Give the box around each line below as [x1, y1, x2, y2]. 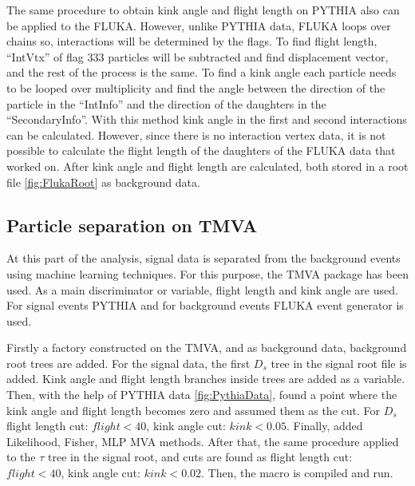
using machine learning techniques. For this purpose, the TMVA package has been [6, 265, 409, 282]
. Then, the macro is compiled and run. [201, 464, 393, 481]
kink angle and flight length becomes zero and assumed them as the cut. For [6, 401, 381, 418]
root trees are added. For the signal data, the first [6, 354, 251, 371]
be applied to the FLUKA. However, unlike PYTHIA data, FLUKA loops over [6, 17, 391, 34]
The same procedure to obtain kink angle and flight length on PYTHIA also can [6, 2, 400, 18]
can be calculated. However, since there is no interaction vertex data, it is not [6, 126, 386, 143]
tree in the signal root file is [271, 354, 407, 371]
